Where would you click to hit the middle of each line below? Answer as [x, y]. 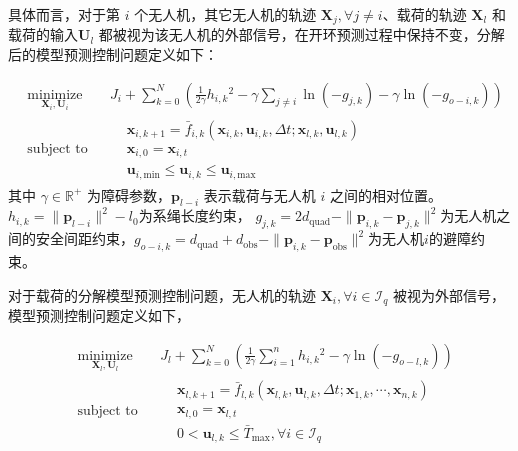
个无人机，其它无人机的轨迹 [225, 14]
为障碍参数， [129, 194]
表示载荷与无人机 [259, 194]
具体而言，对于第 [64, 14]
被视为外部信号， [449, 294]
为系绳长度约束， [194, 215]
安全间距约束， [84, 238]
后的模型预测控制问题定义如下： [113, 54]
